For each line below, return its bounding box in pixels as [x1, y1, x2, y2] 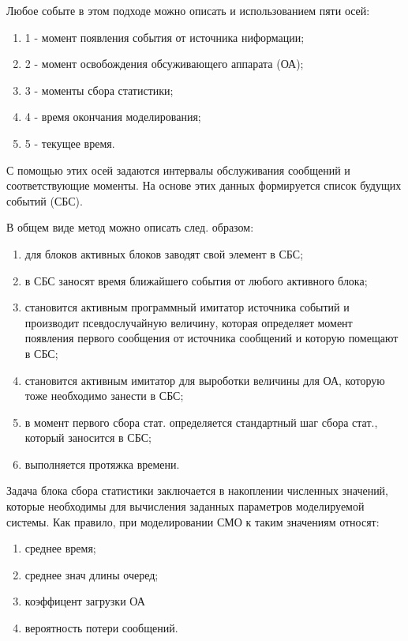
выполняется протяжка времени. [24, 455, 180, 472]
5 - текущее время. [24, 134, 115, 151]
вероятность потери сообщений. [24, 620, 178, 636]
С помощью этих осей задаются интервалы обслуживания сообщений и [6, 161, 350, 178]
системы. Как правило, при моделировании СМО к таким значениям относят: [6, 513, 380, 530]
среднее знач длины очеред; [24, 566, 159, 583]
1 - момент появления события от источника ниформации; [24, 28, 305, 45]
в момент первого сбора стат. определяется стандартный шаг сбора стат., [24, 413, 378, 430]
